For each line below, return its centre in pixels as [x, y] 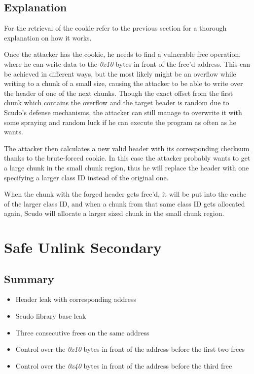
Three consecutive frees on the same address [82, 332]
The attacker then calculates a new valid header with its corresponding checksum [127, 148]
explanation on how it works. [48, 37]
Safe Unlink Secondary [83, 247]
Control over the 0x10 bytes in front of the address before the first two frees [130, 349]
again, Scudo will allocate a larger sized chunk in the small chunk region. [114, 213]
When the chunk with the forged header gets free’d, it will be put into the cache [125, 194]
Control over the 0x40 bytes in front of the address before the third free [124, 365]
